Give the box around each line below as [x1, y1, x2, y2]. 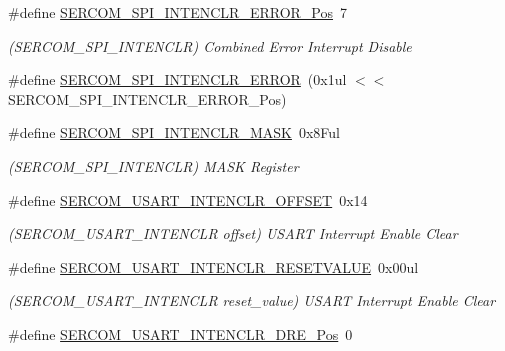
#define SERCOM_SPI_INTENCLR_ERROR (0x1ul [8, 69, 347, 90]
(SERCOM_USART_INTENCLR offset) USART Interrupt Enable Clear [8, 223, 458, 244]
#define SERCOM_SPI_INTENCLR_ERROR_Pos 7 [8, 2, 348, 22]
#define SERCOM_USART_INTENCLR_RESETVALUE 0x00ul [8, 256, 419, 277]
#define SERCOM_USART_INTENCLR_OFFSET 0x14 [8, 189, 368, 210]
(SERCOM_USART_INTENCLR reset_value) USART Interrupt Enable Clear [8, 290, 496, 311]
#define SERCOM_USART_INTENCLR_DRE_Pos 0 [8, 323, 353, 344]
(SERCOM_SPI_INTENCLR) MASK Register [8, 155, 299, 176]
